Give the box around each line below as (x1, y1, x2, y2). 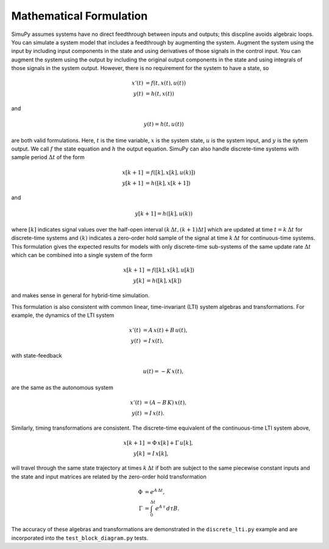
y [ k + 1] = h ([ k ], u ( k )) (135, 210, 193, 217)
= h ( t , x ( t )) (145, 90, 175, 97)
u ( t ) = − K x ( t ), (143, 368, 184, 375)
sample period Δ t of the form (11, 154, 85, 161)
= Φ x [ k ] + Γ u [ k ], (146, 439, 193, 446)
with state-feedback (11, 352, 62, 359)
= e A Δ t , (144, 487, 165, 495)
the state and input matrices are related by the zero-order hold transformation (11, 473, 207, 480)
